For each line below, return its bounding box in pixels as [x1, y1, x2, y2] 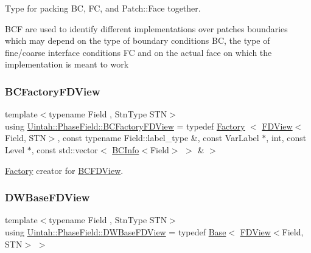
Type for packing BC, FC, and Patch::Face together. [5, 2, 201, 14]
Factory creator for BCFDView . [5, 164, 124, 176]
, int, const [266, 131, 307, 144]
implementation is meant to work [5, 58, 129, 71]
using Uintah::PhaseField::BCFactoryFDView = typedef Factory [5, 119, 245, 132]
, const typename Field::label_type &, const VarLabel [57, 131, 259, 144]
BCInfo [112, 143, 139, 156]
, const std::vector [31, 143, 98, 156]
